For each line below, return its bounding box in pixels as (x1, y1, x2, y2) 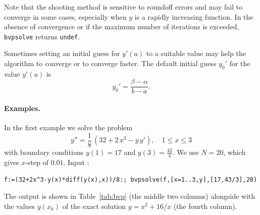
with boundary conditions (4, 146, 84, 157)
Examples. (4, 103, 40, 114)
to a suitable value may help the (146, 48, 246, 59)
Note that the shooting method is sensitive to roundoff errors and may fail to (4, 2, 243, 12)
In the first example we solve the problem (4, 122, 133, 133)
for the (229, 58, 250, 69)
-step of (25, 156, 48, 167)
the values (4, 200, 35, 211)
